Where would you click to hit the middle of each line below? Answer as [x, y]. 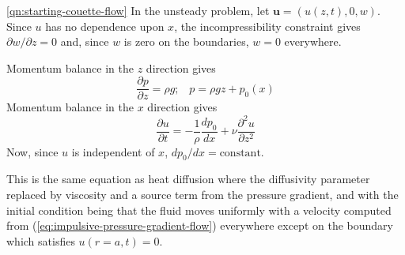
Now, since [32, 151]
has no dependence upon [105, 26]
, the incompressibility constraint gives [267, 26]
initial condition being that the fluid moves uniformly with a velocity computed [199, 210]
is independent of [113, 151]
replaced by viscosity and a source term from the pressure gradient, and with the [202, 194]
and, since [85, 41]
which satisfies [41, 240]
